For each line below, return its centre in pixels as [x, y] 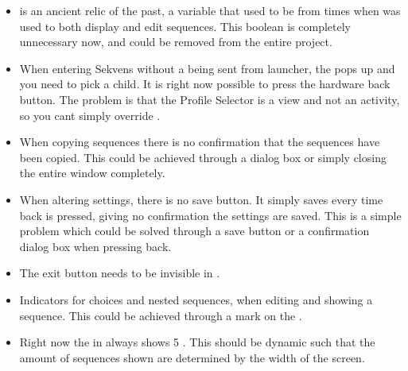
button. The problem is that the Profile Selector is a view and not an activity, [210, 99]
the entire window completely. [92, 173]
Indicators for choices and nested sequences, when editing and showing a [196, 299]
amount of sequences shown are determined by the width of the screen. [192, 357]
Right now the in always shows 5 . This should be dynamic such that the [197, 342]
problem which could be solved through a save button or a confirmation [194, 231]
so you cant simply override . [90, 115]
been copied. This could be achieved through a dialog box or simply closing [203, 157]
